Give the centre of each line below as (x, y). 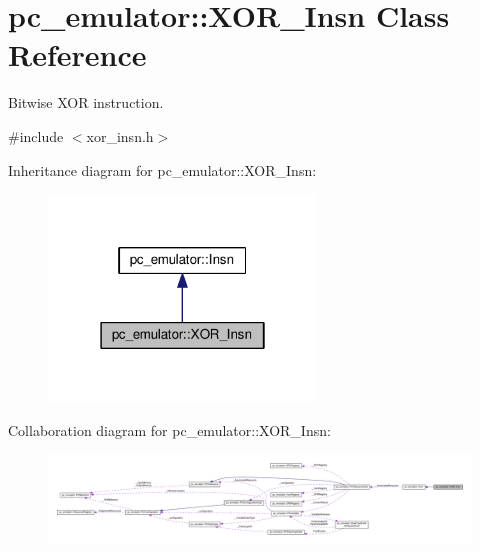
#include (36, 135)
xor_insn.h (120, 135)
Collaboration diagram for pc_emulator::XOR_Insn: (169, 429)
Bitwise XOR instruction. (86, 102)
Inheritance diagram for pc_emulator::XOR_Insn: (162, 169)
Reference (77, 54)
